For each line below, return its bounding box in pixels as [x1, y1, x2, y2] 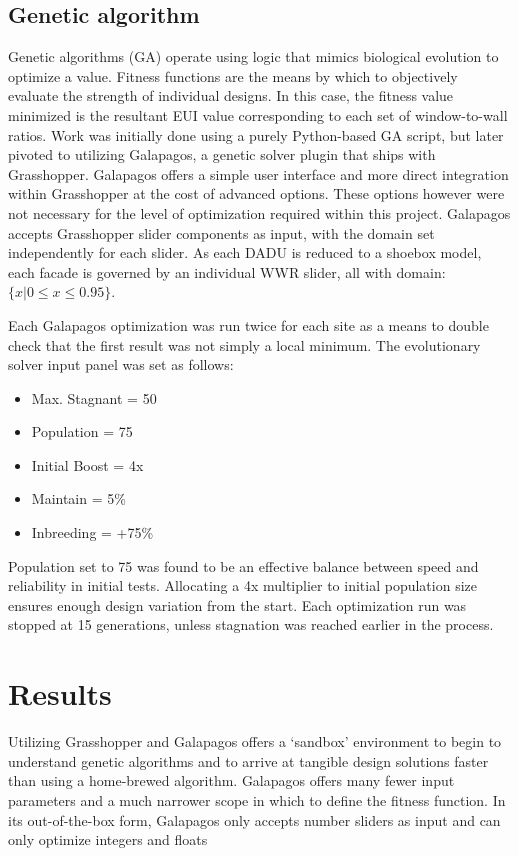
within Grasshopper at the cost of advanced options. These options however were [8, 183, 505, 204]
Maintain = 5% [31, 488, 126, 509]
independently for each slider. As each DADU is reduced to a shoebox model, [8, 242, 482, 263]
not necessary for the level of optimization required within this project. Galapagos [8, 202, 511, 223]
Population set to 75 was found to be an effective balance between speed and [8, 555, 479, 576]
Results [8, 673, 112, 714]
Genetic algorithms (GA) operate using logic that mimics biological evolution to [8, 46, 499, 67]
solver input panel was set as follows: [8, 354, 234, 375]
